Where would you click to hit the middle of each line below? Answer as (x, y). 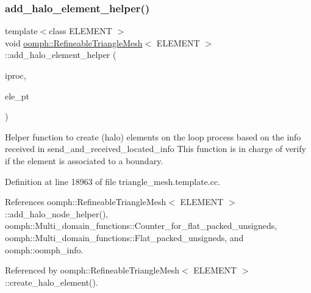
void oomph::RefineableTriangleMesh (74, 42)
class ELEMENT (80, 31)
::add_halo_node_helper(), (57, 213)
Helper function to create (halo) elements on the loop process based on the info (153, 136)
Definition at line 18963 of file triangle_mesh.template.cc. (113, 181)
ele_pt (17, 96)
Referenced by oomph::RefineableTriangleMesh (92, 270)
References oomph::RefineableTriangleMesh (86, 202)
